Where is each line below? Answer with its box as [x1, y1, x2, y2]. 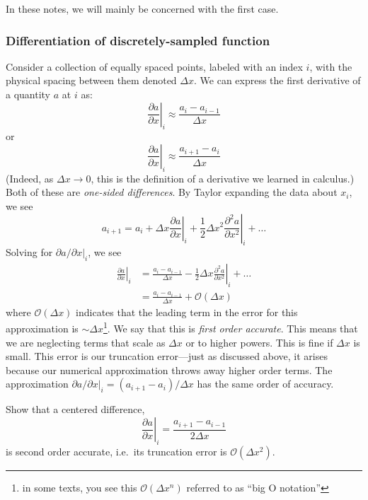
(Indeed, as [6, 170, 54, 185]
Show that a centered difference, [6, 402, 145, 417]
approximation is [6, 321, 79, 336]
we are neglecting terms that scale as [6, 335, 166, 349]
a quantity [6, 87, 51, 101]
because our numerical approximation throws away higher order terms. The [6, 362, 333, 377]
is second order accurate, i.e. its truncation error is [6, 443, 227, 458]
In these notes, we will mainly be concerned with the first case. [6, 1, 279, 16]
